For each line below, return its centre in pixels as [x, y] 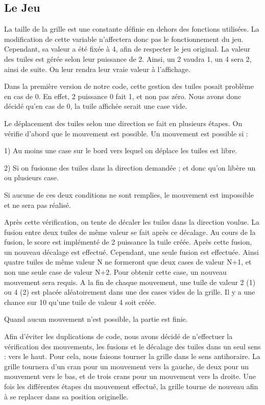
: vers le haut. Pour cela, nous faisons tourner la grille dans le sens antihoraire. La [132, 356]
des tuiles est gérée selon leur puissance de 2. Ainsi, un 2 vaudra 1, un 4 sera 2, [128, 58]
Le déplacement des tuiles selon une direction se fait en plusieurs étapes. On [123, 123]
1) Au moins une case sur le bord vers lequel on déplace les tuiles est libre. [121, 150]
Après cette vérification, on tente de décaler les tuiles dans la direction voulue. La [132, 222]
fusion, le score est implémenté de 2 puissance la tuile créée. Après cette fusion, [128, 242]
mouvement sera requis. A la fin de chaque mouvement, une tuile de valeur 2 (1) [130, 282]
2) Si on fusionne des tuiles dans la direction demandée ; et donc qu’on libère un [130, 167]
